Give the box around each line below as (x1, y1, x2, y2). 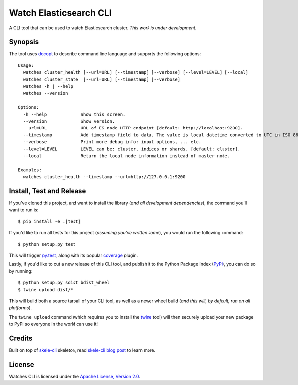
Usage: (18, 62, 34, 68)
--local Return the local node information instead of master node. (23, 153, 230, 159)
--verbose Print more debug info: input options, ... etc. (23, 139, 202, 145)
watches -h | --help (23, 84, 74, 89)
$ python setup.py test (18, 241, 76, 247)
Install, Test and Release (9, 187, 86, 195)
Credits (9, 334, 33, 342)
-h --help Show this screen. (23, 111, 126, 117)
